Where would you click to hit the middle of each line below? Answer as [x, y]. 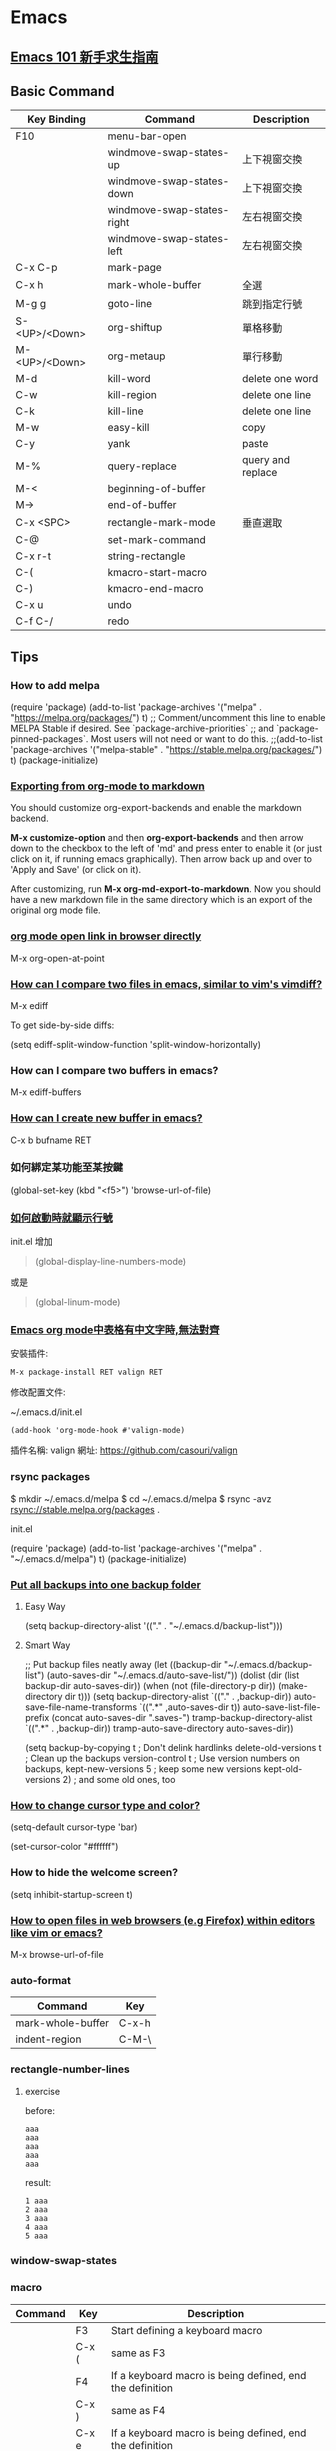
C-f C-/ [34, 621]
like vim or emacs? [56, 1933]
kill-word [129, 379]
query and [266, 460]
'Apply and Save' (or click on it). [76, 870]
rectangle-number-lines [70, 2069]
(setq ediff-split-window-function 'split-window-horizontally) [136, 1044]
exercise [42, 2091]
